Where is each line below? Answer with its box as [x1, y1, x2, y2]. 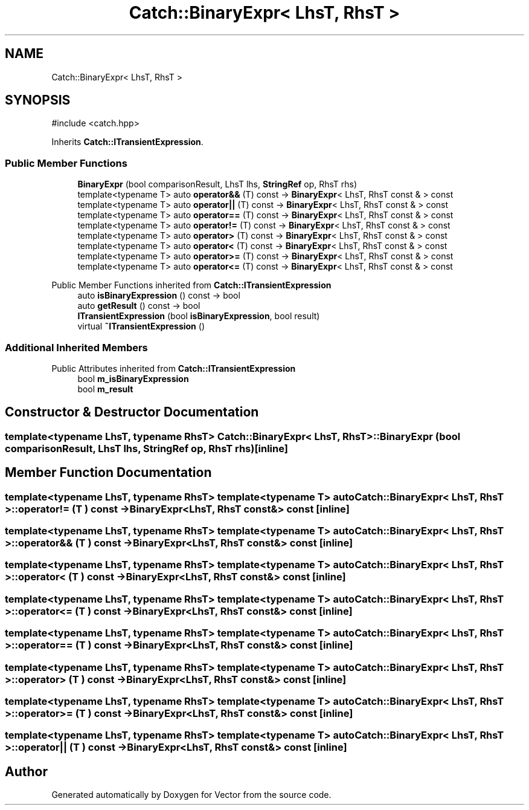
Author [5, 763, 48, 779]
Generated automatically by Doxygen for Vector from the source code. [51, 789, 332, 800]
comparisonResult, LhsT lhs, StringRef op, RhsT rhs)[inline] [5, 442, 288, 455]
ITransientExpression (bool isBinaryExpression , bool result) [77, 311, 320, 322]
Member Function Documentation [5, 465, 212, 481]
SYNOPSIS [5, 92, 71, 108]
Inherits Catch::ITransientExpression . [51, 137, 204, 147]
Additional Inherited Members [5, 341, 148, 354]
